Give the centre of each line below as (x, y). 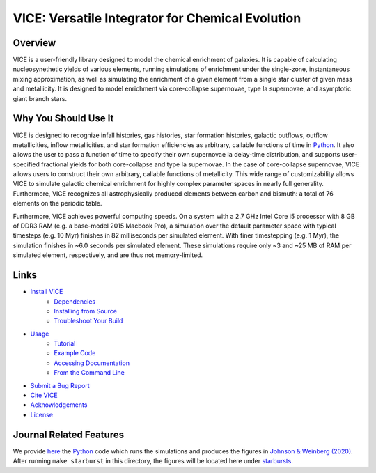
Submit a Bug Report (60, 385)
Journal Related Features (69, 434)
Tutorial (65, 343)
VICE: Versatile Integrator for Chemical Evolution (157, 18)
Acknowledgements (59, 405)
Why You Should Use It (63, 118)
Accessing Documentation (92, 363)
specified (26, 164)
